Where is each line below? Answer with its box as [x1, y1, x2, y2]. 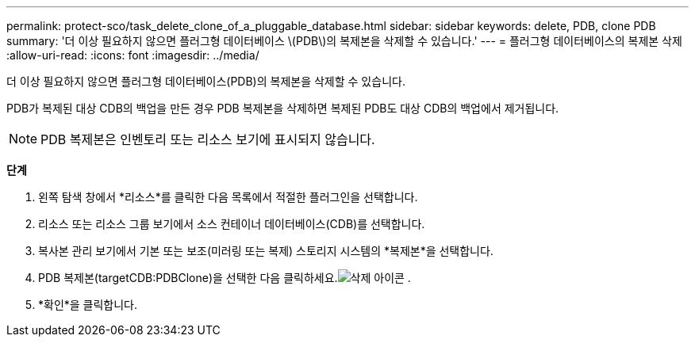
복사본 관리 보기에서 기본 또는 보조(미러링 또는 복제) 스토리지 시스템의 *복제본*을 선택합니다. [38, 244, 493, 257]
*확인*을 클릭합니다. [38, 298, 138, 311]
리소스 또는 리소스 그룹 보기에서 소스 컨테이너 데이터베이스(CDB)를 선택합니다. [38, 217, 425, 231]
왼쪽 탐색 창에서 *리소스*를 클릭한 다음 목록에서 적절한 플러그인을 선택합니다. [38, 190, 418, 204]
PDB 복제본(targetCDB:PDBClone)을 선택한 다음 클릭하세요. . [38, 271, 411, 284]
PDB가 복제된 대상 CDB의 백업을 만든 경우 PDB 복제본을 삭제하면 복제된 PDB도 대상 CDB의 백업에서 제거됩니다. [6, 101, 559, 115]
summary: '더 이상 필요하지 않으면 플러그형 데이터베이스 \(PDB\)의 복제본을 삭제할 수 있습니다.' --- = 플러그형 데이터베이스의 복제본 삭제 [6, 34, 682, 48]
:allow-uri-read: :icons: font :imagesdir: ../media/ [6, 48, 259, 62]
